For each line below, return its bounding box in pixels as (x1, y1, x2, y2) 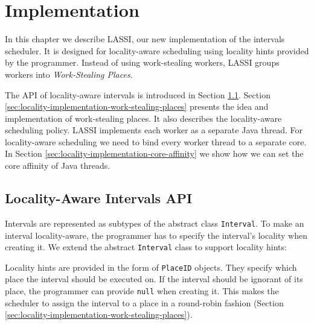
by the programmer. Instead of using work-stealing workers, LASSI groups (5, 56, 280, 69)
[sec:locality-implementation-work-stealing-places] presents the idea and (5, 100, 269, 113)
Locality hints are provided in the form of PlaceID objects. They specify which (5, 260, 297, 273)
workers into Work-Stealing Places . (5, 68, 133, 80)
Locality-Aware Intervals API (5, 189, 193, 207)
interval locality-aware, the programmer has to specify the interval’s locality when (5, 229, 307, 241)
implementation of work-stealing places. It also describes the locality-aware (5, 112, 282, 124)
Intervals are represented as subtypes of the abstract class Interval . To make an (5, 216, 304, 229)
